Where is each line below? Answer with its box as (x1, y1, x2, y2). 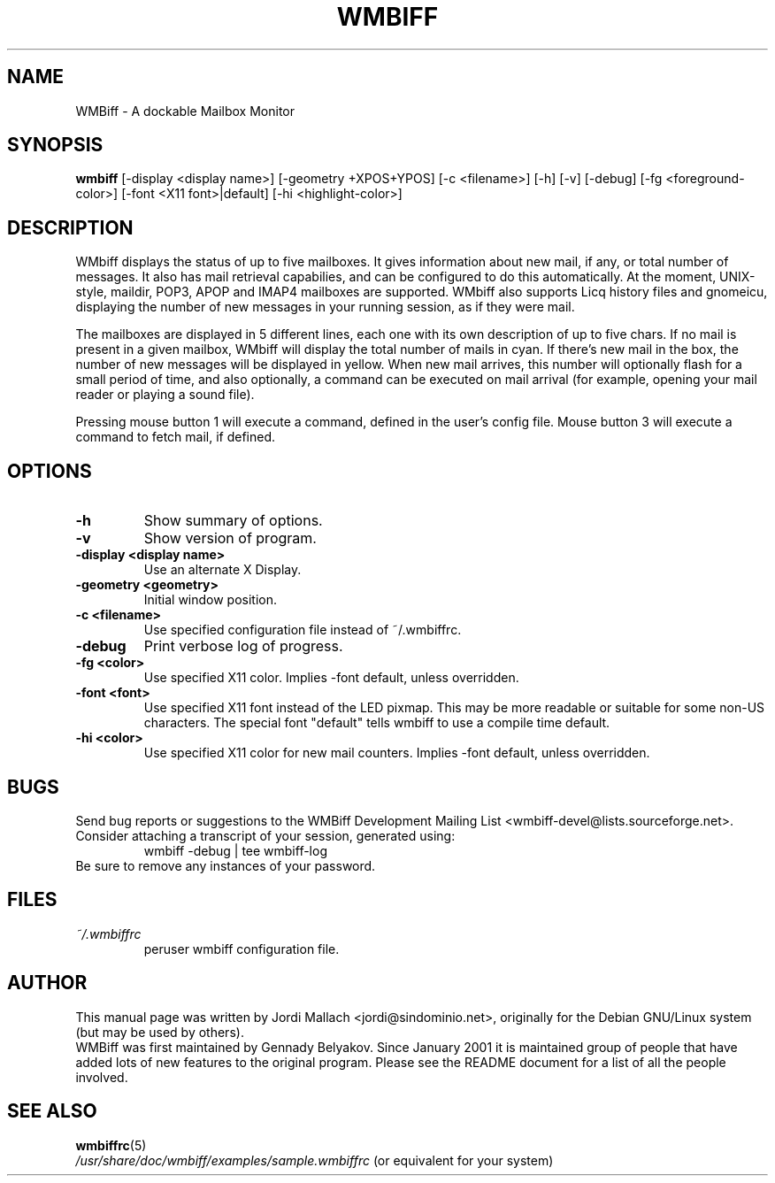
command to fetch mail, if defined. (75, 429, 276, 445)
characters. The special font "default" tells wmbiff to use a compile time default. (143, 715, 610, 731)
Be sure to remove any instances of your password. (75, 857, 376, 873)
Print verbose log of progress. (143, 637, 343, 656)
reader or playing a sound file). (75, 387, 255, 403)
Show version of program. (143, 529, 317, 548)
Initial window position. (143, 592, 278, 608)
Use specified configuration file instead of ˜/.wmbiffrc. (143, 622, 462, 638)
